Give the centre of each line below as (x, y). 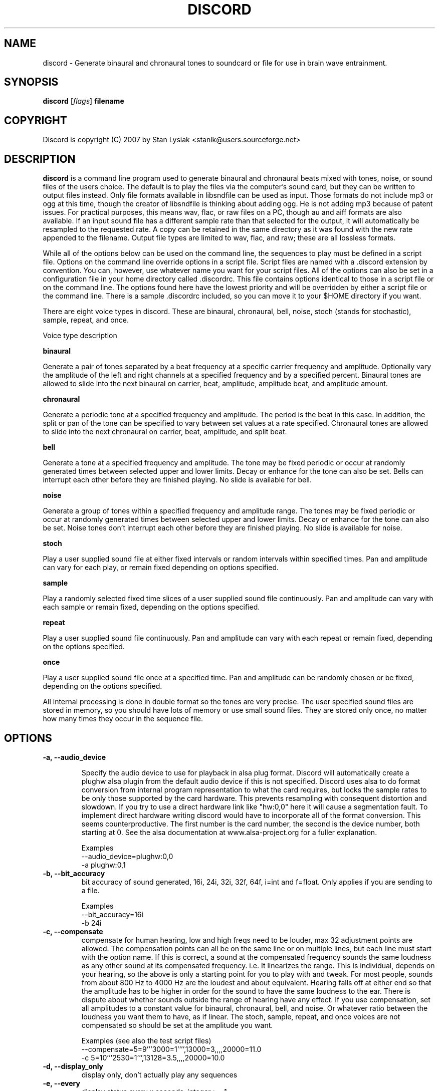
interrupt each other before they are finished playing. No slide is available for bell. (177, 480)
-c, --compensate (73, 931)
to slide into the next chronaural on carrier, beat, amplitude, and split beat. (165, 432)
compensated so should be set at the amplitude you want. (177, 1025)
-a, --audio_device (74, 757)
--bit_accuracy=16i (112, 914)
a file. (90, 890)
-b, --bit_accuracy (74, 873)
